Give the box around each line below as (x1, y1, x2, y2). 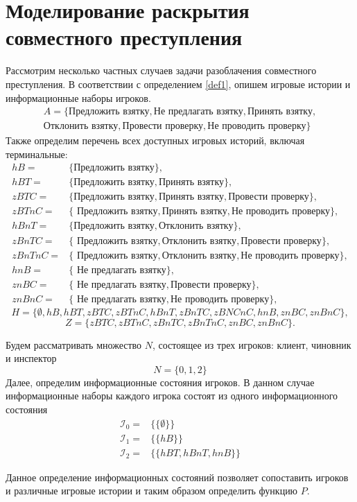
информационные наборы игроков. (6, 90, 151, 105)
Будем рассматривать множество (6, 337, 142, 352)
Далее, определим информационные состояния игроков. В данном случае (6, 374, 315, 389)
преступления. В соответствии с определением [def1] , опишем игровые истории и (6, 76, 351, 91)
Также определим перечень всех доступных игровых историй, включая (6, 133, 305, 148)
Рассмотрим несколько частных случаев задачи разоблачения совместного (6, 63, 317, 78)
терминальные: (6, 146, 68, 161)
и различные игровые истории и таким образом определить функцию (6, 483, 298, 498)
